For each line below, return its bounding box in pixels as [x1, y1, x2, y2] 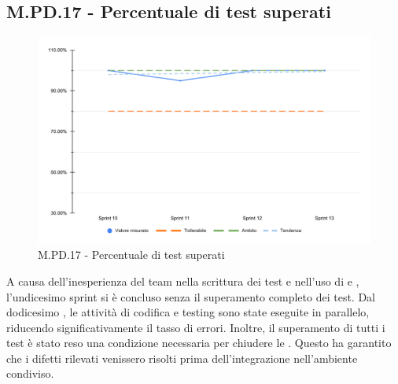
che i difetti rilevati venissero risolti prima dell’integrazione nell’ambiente [6, 349, 358, 366]
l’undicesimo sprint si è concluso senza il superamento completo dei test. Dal [6, 288, 375, 305]
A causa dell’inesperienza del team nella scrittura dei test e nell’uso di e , [6, 272, 359, 289]
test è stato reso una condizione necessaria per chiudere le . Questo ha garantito [6, 334, 392, 351]
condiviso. [6, 365, 54, 382]
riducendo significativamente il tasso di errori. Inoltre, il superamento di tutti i [6, 319, 385, 335]
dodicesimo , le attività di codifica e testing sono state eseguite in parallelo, [6, 304, 370, 320]
